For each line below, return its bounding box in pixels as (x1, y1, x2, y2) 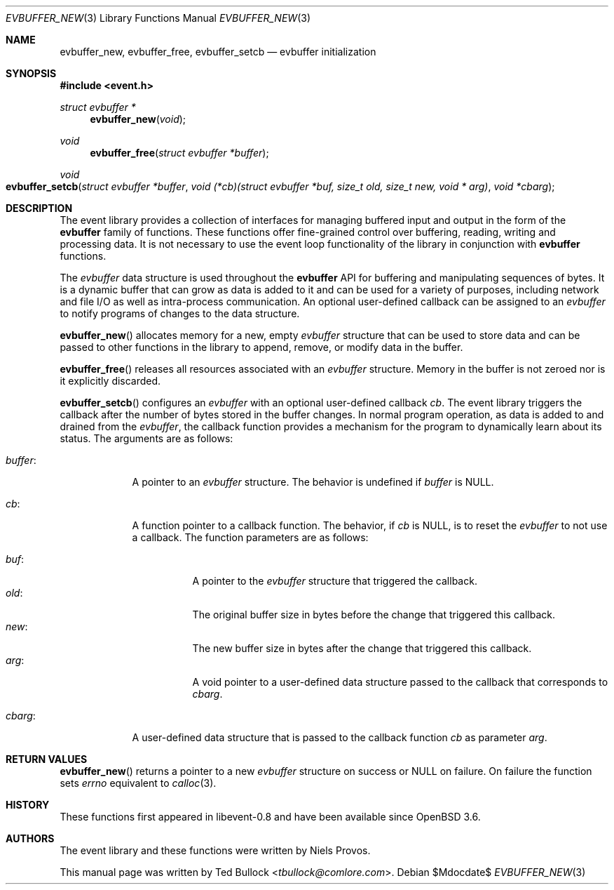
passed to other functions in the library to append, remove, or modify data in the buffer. (60, 341, 463, 353)
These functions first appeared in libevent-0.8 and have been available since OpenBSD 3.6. (60, 811, 481, 823)
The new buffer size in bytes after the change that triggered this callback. (192, 642, 532, 654)
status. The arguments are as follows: (60, 432, 233, 444)
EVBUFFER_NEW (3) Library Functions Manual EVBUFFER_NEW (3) (6, 12, 311, 24)
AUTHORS (6, 832, 55, 844)
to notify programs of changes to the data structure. (60, 307, 300, 319)
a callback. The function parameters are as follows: (132, 531, 369, 543)
